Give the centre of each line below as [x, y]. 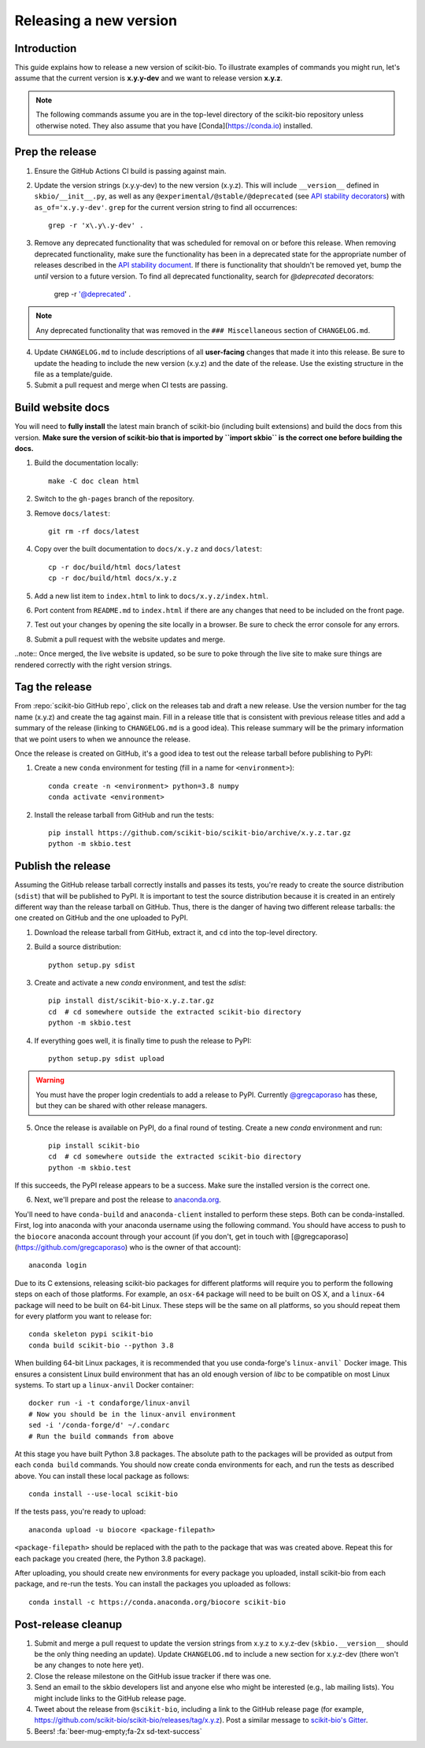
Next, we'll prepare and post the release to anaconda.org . [128, 1199]
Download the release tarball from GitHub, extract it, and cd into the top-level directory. [176, 932]
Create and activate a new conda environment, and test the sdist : [140, 983]
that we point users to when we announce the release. [103, 739]
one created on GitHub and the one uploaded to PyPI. [101, 918]
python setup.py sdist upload [107, 1058]
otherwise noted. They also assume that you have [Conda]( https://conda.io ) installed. [174, 125]
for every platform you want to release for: [83, 1316]
